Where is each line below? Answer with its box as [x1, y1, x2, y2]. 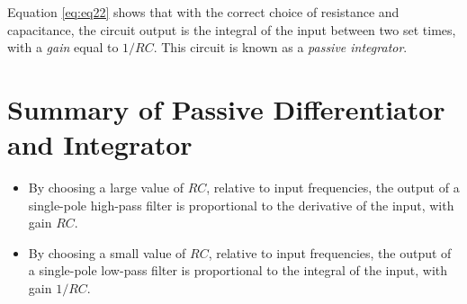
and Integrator [7, 126, 193, 163]
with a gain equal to [7, 38, 119, 57]
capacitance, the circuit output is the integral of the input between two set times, [7, 20, 456, 39]
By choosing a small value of [28, 243, 186, 262]
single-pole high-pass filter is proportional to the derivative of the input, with [28, 195, 454, 214]
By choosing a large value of [28, 178, 184, 197]
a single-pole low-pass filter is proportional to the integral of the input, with [28, 261, 448, 280]
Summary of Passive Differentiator [7, 90, 445, 127]
